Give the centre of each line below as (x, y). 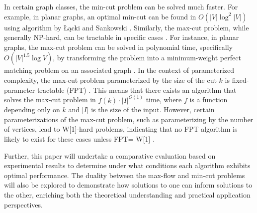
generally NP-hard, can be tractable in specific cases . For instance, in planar (122, 37)
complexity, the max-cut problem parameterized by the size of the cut (110, 80)
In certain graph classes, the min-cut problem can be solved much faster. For (121, 6)
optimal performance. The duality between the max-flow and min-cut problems (125, 175)
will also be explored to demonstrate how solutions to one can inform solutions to (128, 185)
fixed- (240, 80)
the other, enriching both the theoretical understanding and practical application (127, 194)
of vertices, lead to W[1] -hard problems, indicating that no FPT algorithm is (121, 129)
